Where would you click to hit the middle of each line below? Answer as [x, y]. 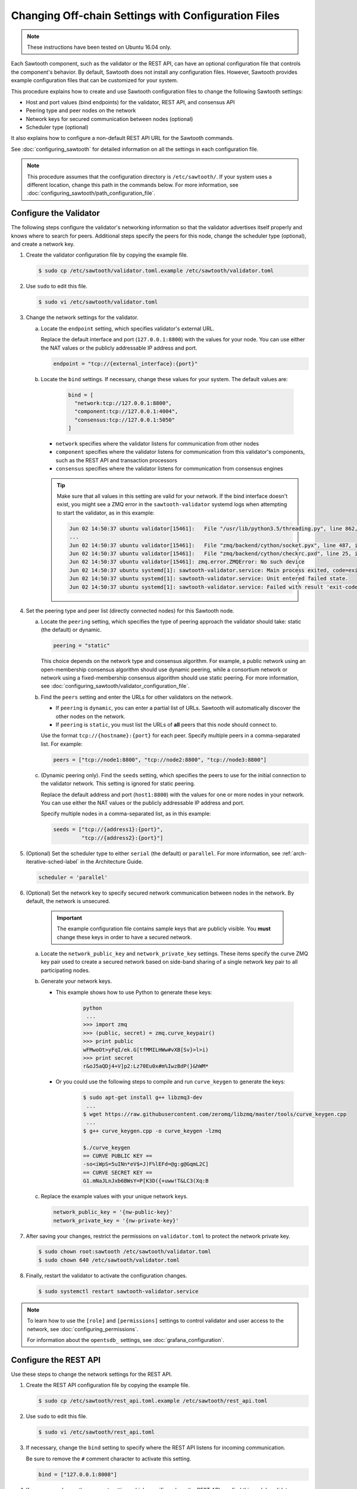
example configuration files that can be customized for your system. [95, 80]
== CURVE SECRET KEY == [118, 1172]
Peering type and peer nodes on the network [81, 111]
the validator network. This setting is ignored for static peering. [118, 784]
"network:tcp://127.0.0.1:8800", [123, 403]
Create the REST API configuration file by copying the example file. [108, 1385]
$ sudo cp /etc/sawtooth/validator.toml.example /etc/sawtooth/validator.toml [156, 271]
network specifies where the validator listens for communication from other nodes [157, 444]
